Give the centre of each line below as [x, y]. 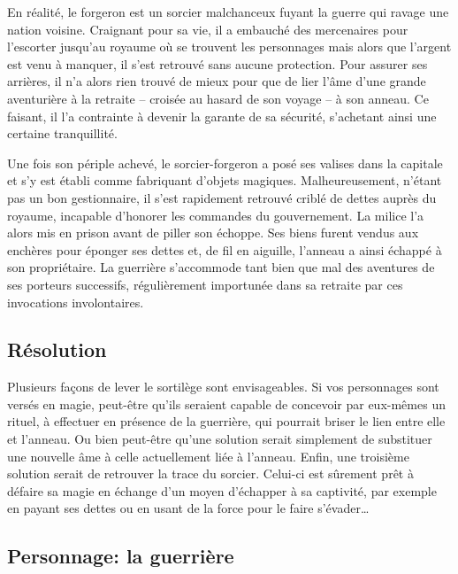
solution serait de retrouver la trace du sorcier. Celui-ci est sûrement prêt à [210, 473]
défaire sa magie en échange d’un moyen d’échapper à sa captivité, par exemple [222, 490]
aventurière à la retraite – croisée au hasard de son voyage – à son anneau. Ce [218, 98]
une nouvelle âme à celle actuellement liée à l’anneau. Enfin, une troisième [208, 456]
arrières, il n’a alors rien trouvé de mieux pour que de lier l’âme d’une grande [217, 81]
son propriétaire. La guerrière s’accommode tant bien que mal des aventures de [221, 267]
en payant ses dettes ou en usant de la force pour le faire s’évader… [188, 508]
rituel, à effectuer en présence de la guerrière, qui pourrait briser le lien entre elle [226, 421]
